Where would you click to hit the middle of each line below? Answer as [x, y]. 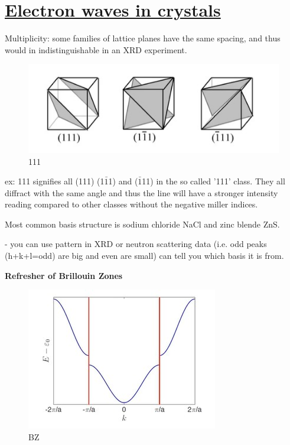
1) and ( [123, 181]
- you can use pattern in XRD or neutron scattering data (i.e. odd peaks [136, 244]
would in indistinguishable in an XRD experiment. [96, 49]
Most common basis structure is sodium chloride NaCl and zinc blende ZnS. [142, 224]
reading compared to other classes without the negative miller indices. [131, 204]
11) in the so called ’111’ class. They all [214, 181]
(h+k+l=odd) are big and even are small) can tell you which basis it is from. [144, 256]
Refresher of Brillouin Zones [64, 275]
